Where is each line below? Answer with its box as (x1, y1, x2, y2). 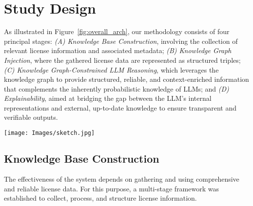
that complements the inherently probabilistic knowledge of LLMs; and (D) (4, 83, 229, 94)
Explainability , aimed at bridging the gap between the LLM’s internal (4, 93, 212, 103)
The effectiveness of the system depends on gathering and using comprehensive (4, 173, 239, 184)
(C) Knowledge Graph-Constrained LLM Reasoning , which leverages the (4, 64, 219, 75)
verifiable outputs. (4, 112, 58, 122)
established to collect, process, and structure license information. (4, 193, 197, 203)
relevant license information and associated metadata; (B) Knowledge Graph (4, 45, 232, 56)
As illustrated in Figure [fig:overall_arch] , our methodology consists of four (4, 26, 230, 37)
